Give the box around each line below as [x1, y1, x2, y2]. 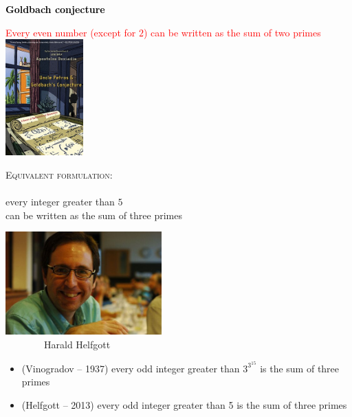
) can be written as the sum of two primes [143, 25, 321, 39]
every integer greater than [5, 194, 115, 209]
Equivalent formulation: [5, 167, 113, 181]
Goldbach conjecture [5, 2, 105, 16]
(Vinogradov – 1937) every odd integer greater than [21, 361, 240, 375]
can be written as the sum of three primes [5, 207, 182, 222]
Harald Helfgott [43, 337, 111, 352]
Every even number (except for [5, 25, 136, 39]
